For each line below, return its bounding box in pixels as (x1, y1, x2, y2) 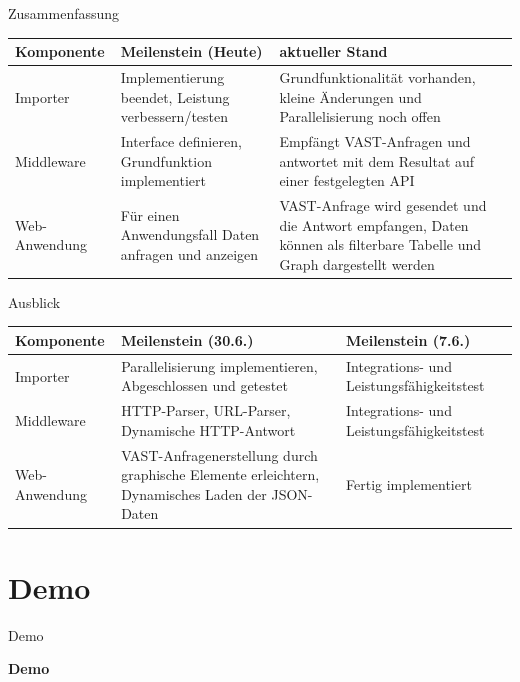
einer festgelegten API (279, 170, 415, 191)
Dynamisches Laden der (121, 483, 267, 504)
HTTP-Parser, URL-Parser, (121, 400, 291, 421)
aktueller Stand (279, 41, 388, 62)
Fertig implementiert (346, 474, 472, 495)
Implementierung (120, 66, 225, 87)
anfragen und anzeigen (120, 243, 259, 264)
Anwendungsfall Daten (120, 224, 260, 245)
